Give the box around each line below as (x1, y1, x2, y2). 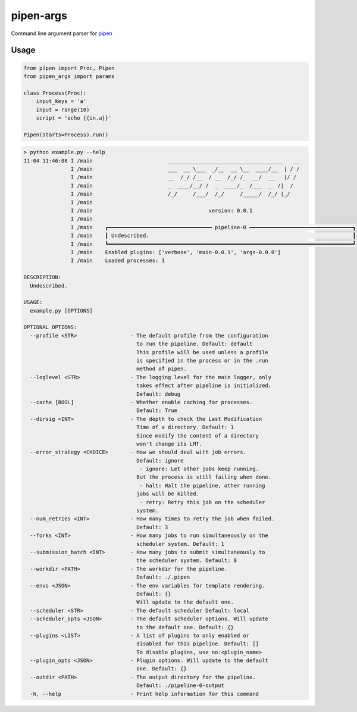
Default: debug (136, 391, 181, 397)
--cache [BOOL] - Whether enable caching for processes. (30, 399, 253, 405)
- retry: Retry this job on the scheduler (139, 499, 265, 505)
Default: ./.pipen (136, 574, 190, 580)
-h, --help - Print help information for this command (30, 691, 259, 697)
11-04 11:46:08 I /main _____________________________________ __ (23, 157, 300, 164)
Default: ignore (136, 457, 184, 464)
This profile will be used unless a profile (136, 349, 269, 355)
